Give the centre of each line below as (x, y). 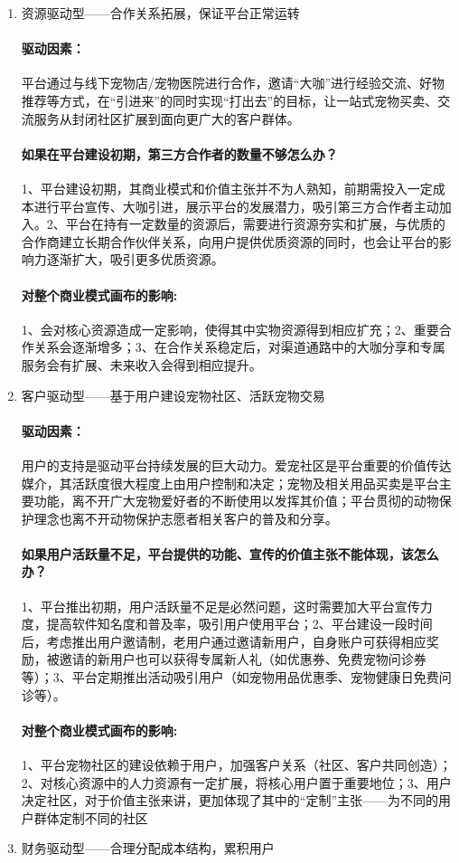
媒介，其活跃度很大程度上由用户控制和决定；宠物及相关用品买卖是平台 (230, 483)
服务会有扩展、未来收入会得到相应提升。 (141, 364)
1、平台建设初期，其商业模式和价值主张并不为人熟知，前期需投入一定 (227, 188)
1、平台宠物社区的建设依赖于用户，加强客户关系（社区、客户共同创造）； (236, 765)
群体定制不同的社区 (91, 817)
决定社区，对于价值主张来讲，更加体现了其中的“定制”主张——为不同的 (230, 800)
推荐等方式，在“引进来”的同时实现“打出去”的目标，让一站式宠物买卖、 (229, 100)
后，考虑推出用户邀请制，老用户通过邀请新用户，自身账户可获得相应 (224, 641)
